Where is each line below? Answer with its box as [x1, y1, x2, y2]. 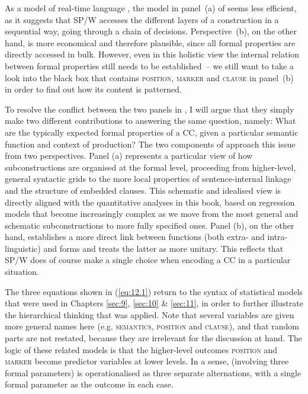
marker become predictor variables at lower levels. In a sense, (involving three [5, 355, 289, 367]
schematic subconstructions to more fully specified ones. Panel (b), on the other [5, 219, 294, 231]
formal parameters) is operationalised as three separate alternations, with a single [5, 366, 301, 379]
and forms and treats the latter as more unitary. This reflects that [43, 242, 284, 254]
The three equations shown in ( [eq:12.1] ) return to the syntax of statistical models [5, 285, 303, 297]
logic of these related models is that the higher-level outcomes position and [5, 343, 278, 355]
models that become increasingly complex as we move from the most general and [5, 207, 299, 220]
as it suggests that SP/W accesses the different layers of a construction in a [5, 13, 279, 25]
